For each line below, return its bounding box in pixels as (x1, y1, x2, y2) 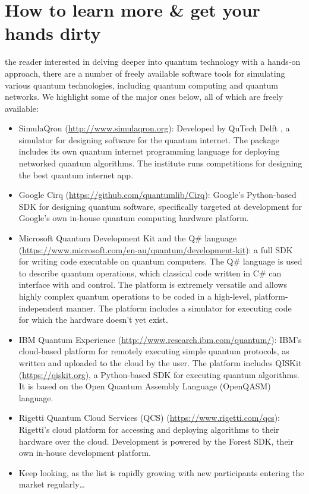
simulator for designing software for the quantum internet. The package (18, 133, 279, 146)
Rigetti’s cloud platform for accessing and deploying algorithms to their (18, 423, 279, 435)
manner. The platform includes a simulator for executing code (66, 301, 292, 314)
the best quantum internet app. (18, 168, 134, 181)
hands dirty (5, 21, 101, 45)
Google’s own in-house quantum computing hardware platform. (18, 212, 249, 224)
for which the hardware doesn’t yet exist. (18, 313, 168, 326)
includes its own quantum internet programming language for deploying (18, 145, 280, 158)
